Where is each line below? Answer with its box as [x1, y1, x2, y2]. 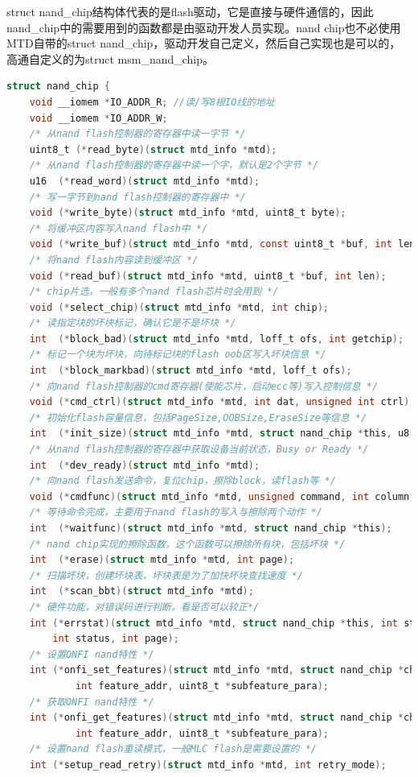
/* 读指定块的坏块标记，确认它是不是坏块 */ [29, 317, 236, 329]
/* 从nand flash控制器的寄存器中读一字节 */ [29, 128, 246, 140]
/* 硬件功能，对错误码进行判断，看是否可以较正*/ [29, 601, 260, 613]
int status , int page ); [52, 633, 179, 645]
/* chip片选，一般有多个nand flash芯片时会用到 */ [29, 286, 279, 298]
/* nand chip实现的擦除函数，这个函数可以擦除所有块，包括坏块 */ [29, 538, 346, 550]
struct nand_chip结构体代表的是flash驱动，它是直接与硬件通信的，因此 [6, 3, 374, 19]
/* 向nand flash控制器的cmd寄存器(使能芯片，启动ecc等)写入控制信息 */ [29, 380, 379, 392]
